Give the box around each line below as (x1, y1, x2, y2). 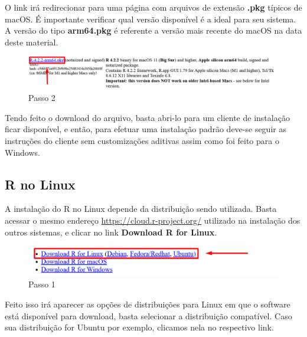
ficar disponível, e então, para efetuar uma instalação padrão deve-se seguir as (5, 123, 286, 135)
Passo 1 (28, 278, 55, 290)
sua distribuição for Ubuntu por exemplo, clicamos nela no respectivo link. (5, 321, 274, 333)
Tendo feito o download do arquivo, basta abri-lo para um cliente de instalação (5, 111, 290, 123)
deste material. (5, 35, 58, 48)
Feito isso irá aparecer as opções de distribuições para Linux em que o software (5, 297, 290, 310)
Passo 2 (28, 91, 55, 104)
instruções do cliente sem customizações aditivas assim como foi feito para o (5, 135, 279, 147)
